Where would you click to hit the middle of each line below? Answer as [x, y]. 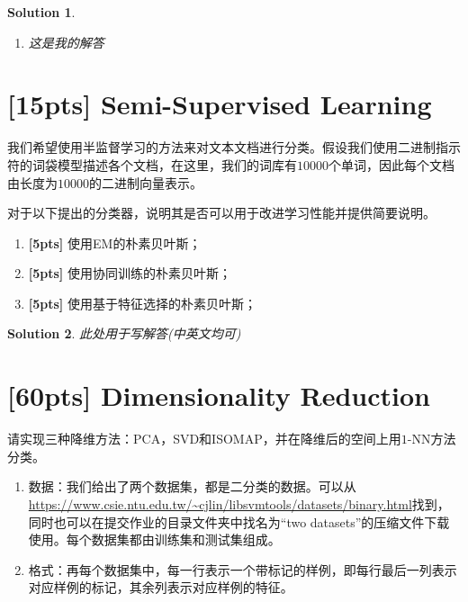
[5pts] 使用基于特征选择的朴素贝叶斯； [143, 303]
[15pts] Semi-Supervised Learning [220, 104]
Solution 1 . [41, 12]
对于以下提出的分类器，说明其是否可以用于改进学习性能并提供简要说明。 [221, 213]
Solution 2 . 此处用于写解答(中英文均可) [124, 333]
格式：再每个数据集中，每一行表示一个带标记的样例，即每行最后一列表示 [243, 569]
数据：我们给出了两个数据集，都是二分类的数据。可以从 [192, 486]
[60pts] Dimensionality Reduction [219, 395]
